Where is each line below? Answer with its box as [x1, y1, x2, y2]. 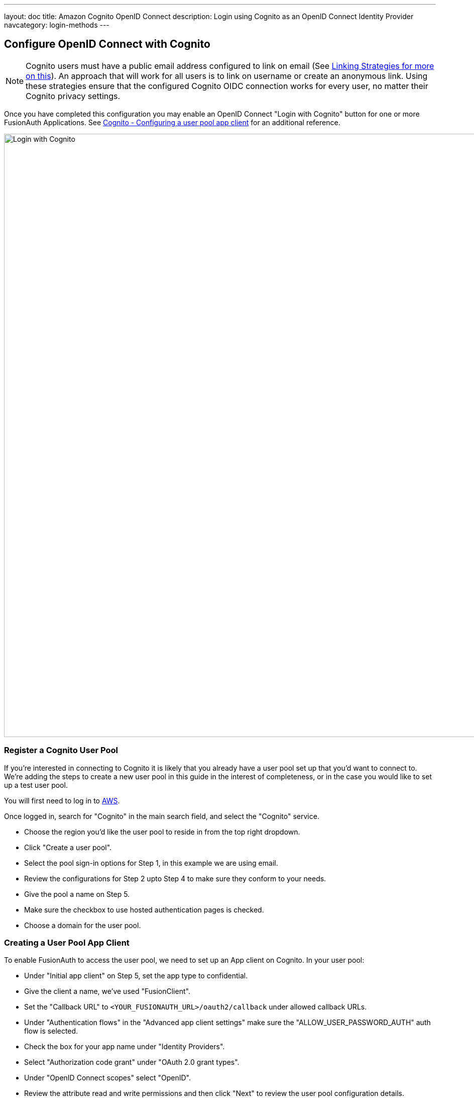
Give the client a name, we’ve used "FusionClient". [24, 987, 190, 996]
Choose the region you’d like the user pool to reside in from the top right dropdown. [24, 827, 300, 836]
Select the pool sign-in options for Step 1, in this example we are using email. [24, 858, 278, 867]
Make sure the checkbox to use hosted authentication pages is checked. [24, 905, 264, 914]
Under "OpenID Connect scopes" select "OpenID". [24, 1073, 191, 1082]
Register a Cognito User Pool [4, 745, 118, 756]
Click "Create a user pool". [24, 843, 112, 852]
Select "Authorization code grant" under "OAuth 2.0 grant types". [24, 1058, 240, 1067]
